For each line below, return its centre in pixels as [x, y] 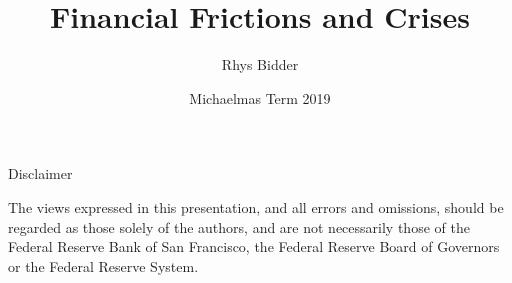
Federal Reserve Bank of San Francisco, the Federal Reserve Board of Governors [254, 246]
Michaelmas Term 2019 [260, 97]
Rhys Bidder [260, 64]
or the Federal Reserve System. [103, 265]
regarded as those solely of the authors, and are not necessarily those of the [239, 226]
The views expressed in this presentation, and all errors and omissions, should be [256, 206]
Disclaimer [40, 173]
